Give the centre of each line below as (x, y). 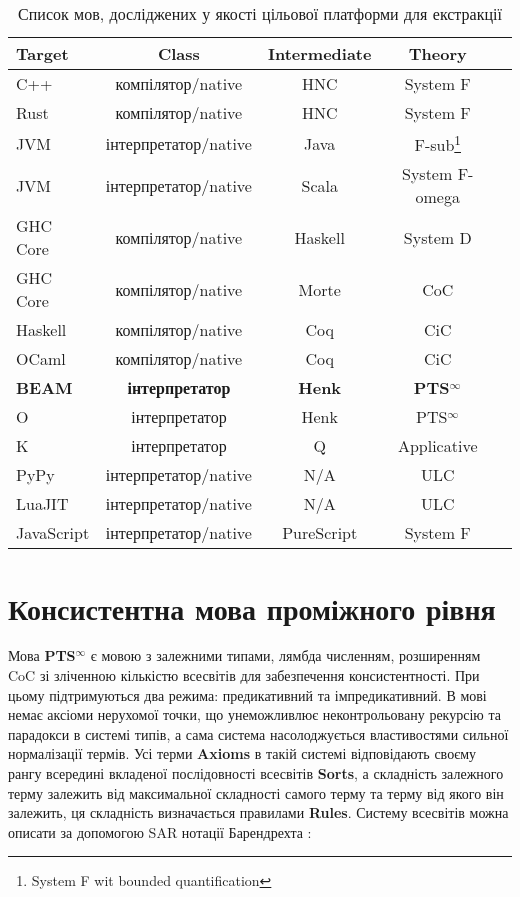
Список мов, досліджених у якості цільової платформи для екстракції (260, 13)
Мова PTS (42, 655)
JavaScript (53, 533)
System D (437, 237)
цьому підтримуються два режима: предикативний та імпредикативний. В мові (247, 694)
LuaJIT (42, 504)
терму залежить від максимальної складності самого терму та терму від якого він (256, 792)
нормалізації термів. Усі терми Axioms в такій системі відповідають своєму (242, 753)
